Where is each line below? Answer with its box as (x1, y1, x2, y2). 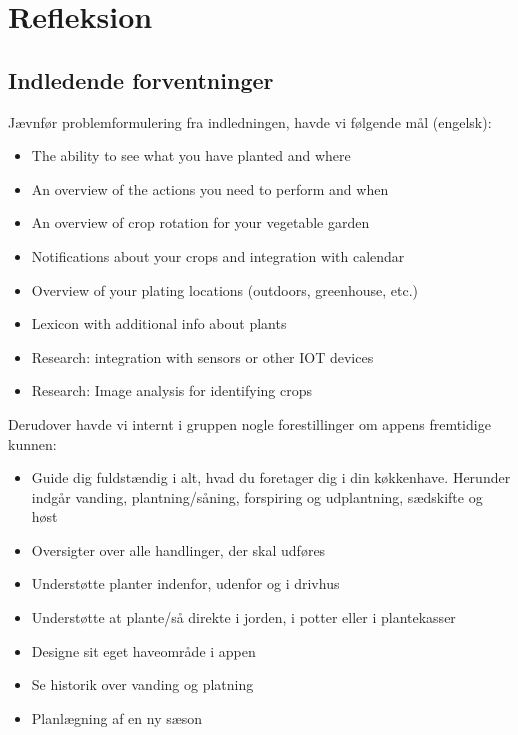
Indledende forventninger (8, 64, 274, 95)
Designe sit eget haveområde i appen (31, 640, 256, 661)
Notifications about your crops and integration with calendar (31, 245, 405, 266)
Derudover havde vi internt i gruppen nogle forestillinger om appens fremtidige (8, 413, 491, 434)
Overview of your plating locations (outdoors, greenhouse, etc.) (31, 279, 418, 300)
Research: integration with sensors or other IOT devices (31, 346, 374, 367)
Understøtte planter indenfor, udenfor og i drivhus (31, 573, 340, 594)
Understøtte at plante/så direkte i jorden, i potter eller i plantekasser (31, 607, 456, 628)
